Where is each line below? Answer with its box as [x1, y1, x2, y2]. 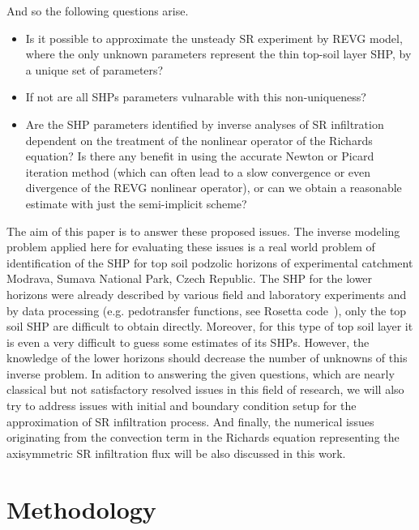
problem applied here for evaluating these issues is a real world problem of [6, 238, 375, 255]
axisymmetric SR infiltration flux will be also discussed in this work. [6, 444, 346, 461]
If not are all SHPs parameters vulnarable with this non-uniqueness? [25, 88, 366, 105]
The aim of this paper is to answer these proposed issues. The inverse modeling [6, 222, 400, 239]
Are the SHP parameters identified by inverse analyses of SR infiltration [25, 115, 384, 132]
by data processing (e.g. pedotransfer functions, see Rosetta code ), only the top [6, 301, 407, 318]
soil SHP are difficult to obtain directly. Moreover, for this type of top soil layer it [6, 318, 413, 335]
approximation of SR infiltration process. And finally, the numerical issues [6, 412, 374, 430]
